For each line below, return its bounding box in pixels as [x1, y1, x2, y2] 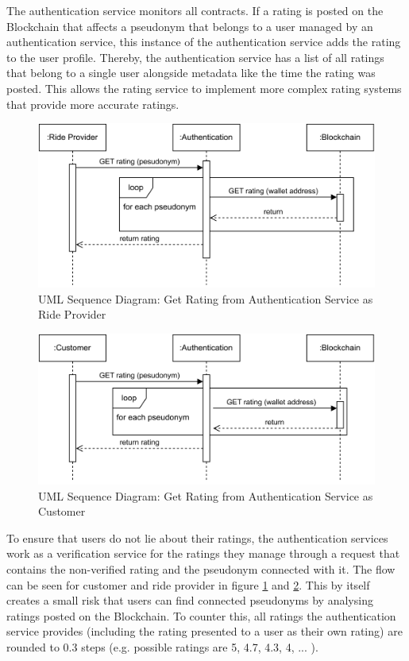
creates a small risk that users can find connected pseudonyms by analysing [6, 592, 373, 609]
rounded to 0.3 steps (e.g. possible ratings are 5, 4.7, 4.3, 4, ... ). [6, 638, 318, 655]
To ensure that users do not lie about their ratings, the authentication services [6, 529, 388, 546]
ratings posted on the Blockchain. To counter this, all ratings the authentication [6, 607, 396, 624]
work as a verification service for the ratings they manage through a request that [6, 545, 400, 562]
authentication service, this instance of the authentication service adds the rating [6, 33, 401, 50]
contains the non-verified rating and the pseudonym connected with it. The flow [6, 560, 395, 577]
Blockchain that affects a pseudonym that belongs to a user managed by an [6, 17, 373, 34]
